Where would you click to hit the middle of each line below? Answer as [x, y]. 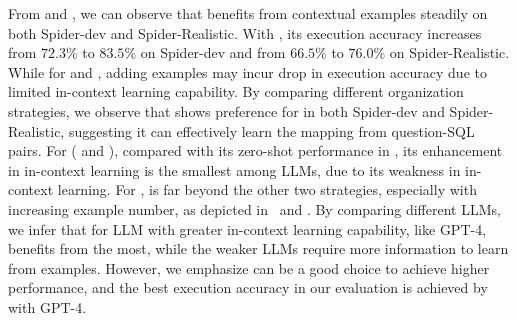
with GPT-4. [47, 306]
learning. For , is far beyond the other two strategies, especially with [267, 189]
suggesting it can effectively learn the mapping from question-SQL [271, 130]
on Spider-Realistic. [449, 52]
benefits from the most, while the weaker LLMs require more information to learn [258, 248]
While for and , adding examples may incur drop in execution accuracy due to [247, 71]
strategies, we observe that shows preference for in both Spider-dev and [226, 110]
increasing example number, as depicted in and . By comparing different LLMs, [254, 208]
